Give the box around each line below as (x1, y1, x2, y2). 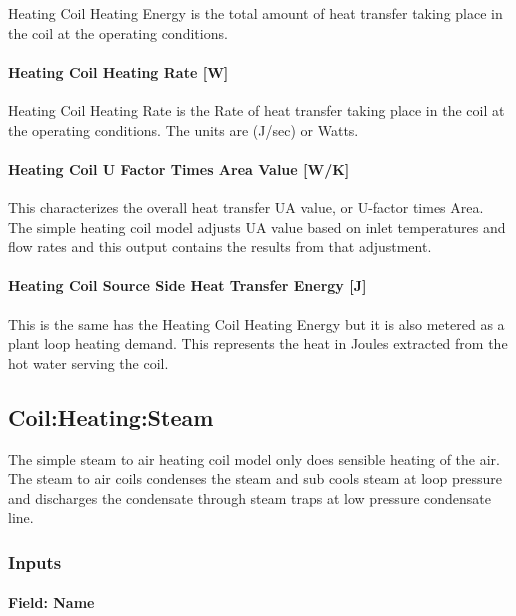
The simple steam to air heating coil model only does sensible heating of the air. (8, 448, 500, 469)
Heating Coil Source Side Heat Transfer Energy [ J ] (8, 275, 367, 296)
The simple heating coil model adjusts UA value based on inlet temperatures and (8, 216, 506, 237)
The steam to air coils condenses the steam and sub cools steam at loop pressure (8, 468, 502, 489)
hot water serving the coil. (8, 352, 169, 373)
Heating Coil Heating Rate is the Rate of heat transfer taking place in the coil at (8, 99, 505, 120)
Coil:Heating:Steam (8, 401, 214, 432)
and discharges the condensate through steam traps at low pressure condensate (8, 487, 491, 508)
